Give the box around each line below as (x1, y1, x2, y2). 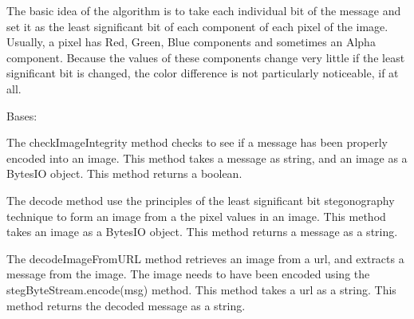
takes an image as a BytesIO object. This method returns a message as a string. (6, 223, 398, 240)
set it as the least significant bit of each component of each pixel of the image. (6, 18, 388, 34)
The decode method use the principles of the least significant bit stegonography (6, 191, 395, 208)
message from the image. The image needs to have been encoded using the (6, 266, 370, 282)
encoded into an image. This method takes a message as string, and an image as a (6, 149, 408, 166)
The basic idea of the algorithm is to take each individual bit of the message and (6, 2, 401, 18)
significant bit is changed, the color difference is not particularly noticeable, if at (6, 65, 399, 81)
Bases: (6, 107, 37, 124)
